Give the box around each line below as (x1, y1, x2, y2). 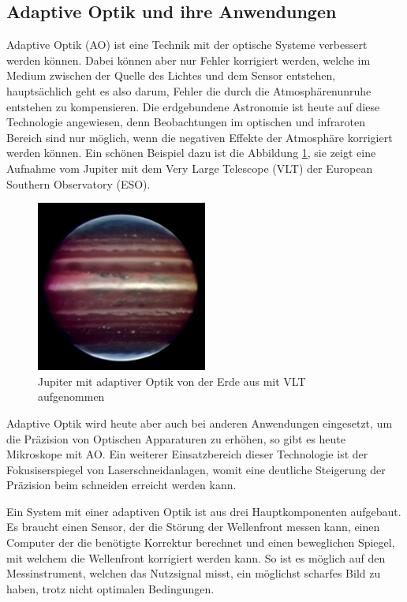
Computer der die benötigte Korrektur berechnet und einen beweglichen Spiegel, (6, 534, 395, 551)
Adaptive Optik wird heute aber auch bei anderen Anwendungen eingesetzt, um (6, 414, 393, 431)
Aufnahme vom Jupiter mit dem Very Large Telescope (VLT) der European (6, 159, 373, 176)
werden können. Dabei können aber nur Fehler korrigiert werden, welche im (6, 51, 371, 68)
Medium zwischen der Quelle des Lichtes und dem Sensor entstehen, (6, 67, 336, 84)
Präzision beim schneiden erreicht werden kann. (6, 477, 237, 493)
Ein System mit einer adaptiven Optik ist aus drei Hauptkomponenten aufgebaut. (6, 503, 401, 519)
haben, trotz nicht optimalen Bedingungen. (6, 580, 215, 596)
